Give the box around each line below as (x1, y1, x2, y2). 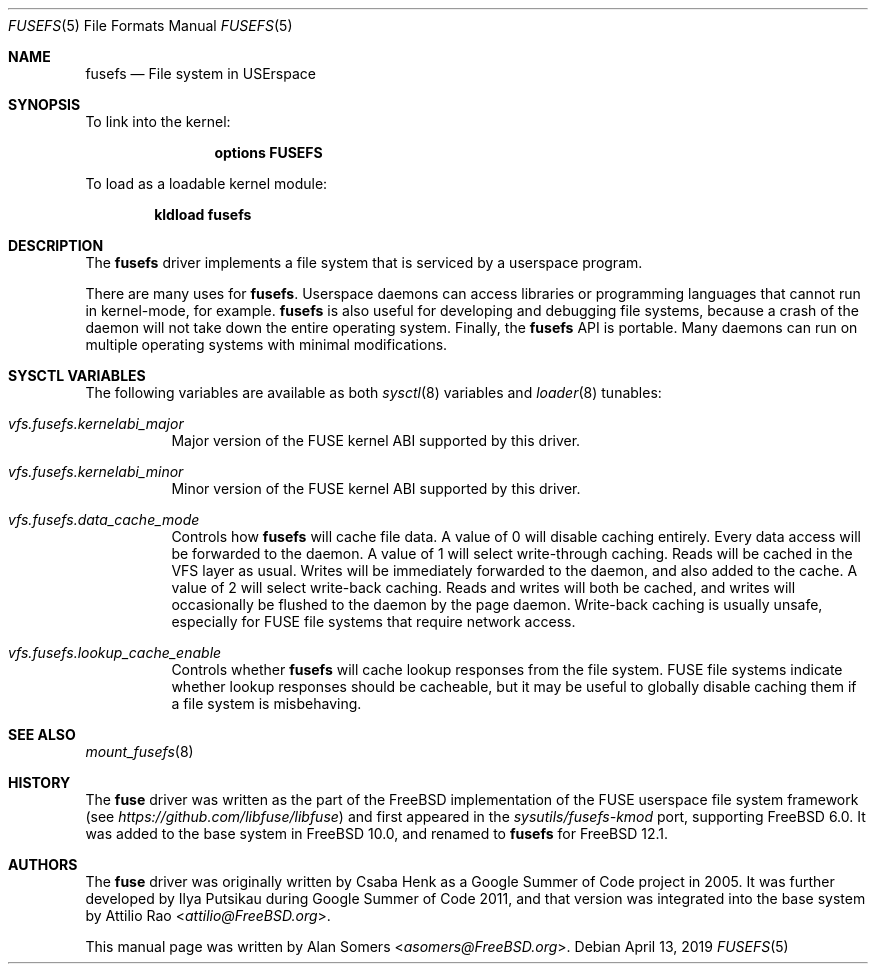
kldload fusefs (154, 206, 252, 223)
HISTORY (8, 774, 71, 791)
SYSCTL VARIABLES (8, 367, 146, 384)
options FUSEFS (214, 144, 323, 161)
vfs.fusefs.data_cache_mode (8, 511, 200, 528)
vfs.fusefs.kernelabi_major (8, 415, 184, 432)
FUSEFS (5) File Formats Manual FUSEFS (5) (8, 17, 293, 34)
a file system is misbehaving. (171, 695, 362, 712)
